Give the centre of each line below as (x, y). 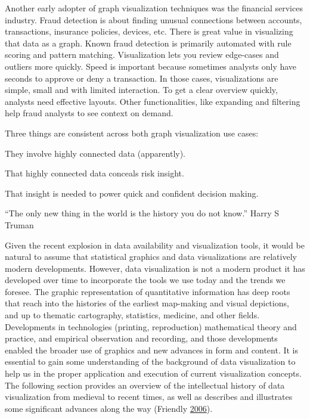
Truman (19, 224)
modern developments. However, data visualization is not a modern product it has (155, 268)
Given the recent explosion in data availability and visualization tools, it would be (155, 245)
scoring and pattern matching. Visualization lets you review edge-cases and (142, 55)
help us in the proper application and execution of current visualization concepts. (153, 373)
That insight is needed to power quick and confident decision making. (132, 193)
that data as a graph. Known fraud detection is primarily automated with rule (148, 43)
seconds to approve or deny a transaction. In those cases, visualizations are (142, 78)
